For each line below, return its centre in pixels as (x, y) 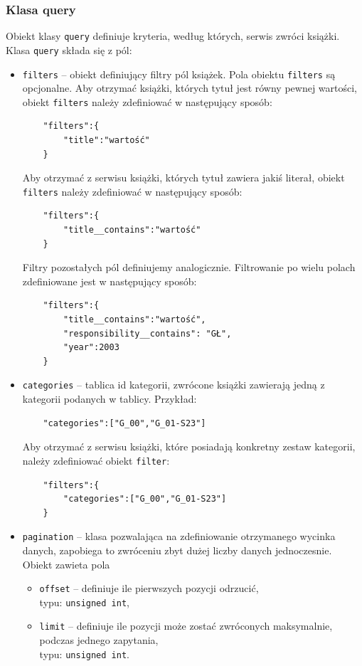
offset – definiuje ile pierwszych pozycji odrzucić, (149, 588)
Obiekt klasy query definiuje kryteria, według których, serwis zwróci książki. (173, 36)
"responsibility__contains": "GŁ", (148, 333)
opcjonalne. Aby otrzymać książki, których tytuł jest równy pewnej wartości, (190, 88)
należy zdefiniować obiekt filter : (96, 460)
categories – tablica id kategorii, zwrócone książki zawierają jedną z (174, 385)
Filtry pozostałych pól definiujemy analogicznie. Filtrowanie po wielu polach (189, 267)
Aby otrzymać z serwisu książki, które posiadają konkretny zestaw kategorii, (189, 446)
